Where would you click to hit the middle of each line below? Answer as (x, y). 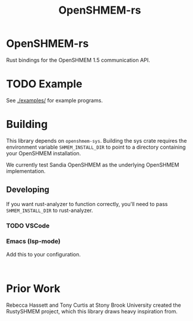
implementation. (26, 171)
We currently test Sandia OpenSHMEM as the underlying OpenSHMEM (93, 165)
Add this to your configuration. (44, 254)
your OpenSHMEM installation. (44, 153)
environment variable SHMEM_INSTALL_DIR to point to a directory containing (96, 147)
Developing (28, 190)
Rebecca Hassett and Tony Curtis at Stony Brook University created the (94, 305)
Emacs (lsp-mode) (34, 242)
